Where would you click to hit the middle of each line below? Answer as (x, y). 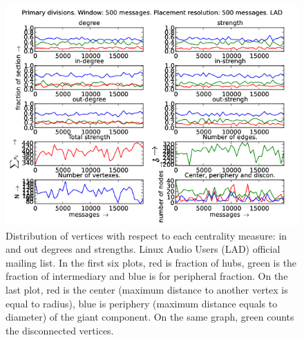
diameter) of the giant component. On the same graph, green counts (150, 317)
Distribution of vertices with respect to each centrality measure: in (146, 235)
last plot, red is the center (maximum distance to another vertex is (147, 289)
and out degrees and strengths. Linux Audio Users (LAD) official (143, 249)
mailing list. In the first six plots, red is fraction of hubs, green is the (151, 262)
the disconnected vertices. (60, 330)
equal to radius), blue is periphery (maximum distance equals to (142, 303)
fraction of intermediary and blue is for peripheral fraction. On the (147, 276)
